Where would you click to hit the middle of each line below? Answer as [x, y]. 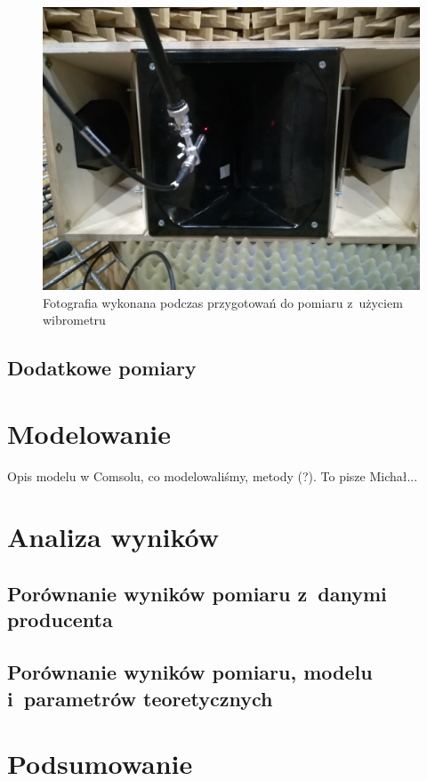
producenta [60, 620]
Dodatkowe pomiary [102, 368]
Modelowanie [89, 433]
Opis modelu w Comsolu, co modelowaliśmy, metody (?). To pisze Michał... [213, 475]
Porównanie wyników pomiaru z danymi [197, 594]
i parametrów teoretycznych [140, 698]
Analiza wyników [113, 537]
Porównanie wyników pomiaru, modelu [190, 672]
